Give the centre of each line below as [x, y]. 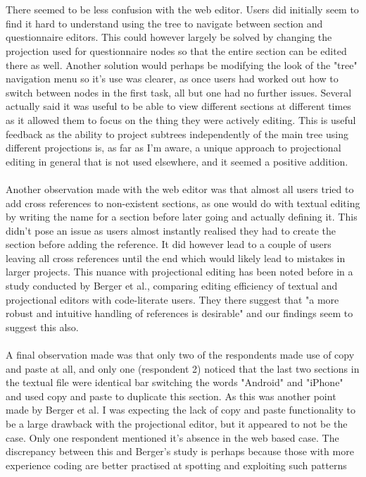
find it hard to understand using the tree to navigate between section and [164, 23]
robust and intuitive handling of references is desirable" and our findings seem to [179, 313]
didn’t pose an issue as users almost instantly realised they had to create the [171, 230]
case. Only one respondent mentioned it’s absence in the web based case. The [172, 437]
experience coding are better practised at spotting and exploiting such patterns [176, 465]
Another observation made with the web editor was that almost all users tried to [180, 188]
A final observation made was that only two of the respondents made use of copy [180, 355]
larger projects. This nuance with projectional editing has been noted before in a [179, 272]
